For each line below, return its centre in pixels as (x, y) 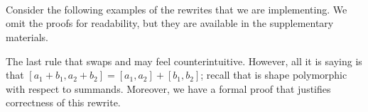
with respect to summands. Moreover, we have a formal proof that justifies (168, 88)
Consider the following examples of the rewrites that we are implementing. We (177, 9)
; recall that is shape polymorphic (274, 75)
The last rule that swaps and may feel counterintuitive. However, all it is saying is (184, 61)
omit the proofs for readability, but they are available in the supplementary (170, 23)
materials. (27, 37)
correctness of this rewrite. (63, 102)
